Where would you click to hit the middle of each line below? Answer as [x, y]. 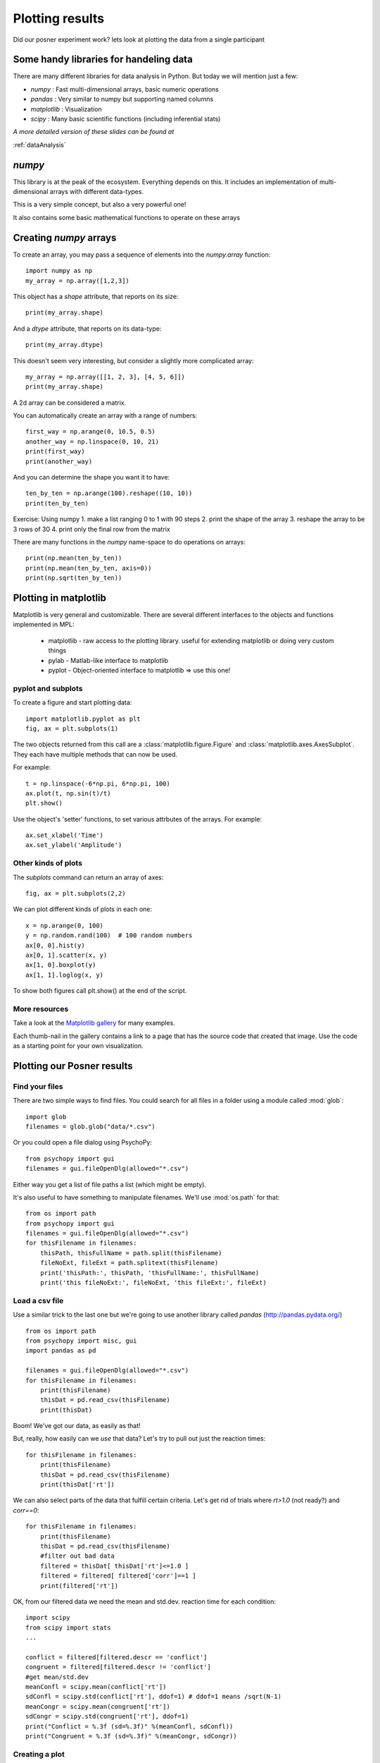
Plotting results [59, 18]
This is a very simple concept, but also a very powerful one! [100, 205]
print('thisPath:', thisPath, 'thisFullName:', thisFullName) [150, 1273]
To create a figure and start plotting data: [72, 702]
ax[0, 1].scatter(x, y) [66, 955]
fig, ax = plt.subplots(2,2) [76, 893]
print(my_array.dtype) [65, 345]
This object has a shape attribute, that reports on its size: [96, 296]
